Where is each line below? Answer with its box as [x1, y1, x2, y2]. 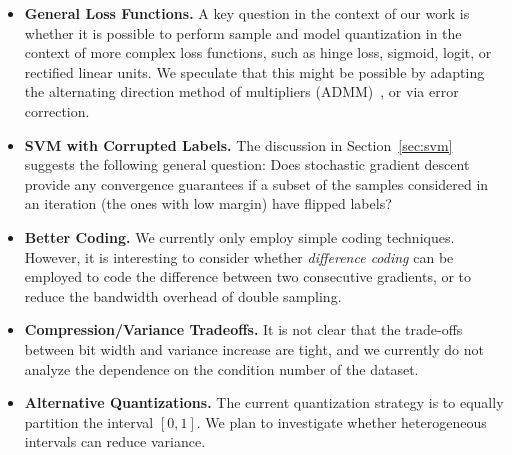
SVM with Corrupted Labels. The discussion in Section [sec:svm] [24, 134, 453, 155]
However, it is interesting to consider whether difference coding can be [24, 246, 454, 267]
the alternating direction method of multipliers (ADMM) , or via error [24, 81, 459, 102]
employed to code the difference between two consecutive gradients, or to [24, 266, 472, 287]
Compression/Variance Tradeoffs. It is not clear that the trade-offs [24, 319, 463, 340]
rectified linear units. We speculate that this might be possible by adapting [24, 61, 485, 82]
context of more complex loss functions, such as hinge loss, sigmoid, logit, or [24, 42, 492, 63]
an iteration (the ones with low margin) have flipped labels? [24, 193, 392, 214]
